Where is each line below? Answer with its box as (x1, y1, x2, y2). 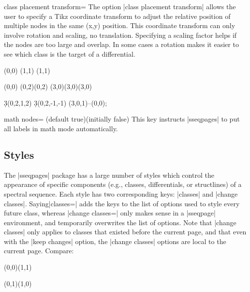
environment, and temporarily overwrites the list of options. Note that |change (4, 217, 236, 227)
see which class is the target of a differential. (4, 48, 135, 59)
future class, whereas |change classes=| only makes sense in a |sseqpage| (4, 208, 216, 218)
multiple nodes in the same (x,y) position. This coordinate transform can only (4, 20, 235, 31)
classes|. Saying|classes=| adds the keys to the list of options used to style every (4, 198, 240, 208)
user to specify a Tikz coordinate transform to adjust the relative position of (4, 11, 231, 21)
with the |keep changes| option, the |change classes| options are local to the (4, 236, 226, 246)
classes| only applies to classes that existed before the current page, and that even (4, 227, 247, 237)
